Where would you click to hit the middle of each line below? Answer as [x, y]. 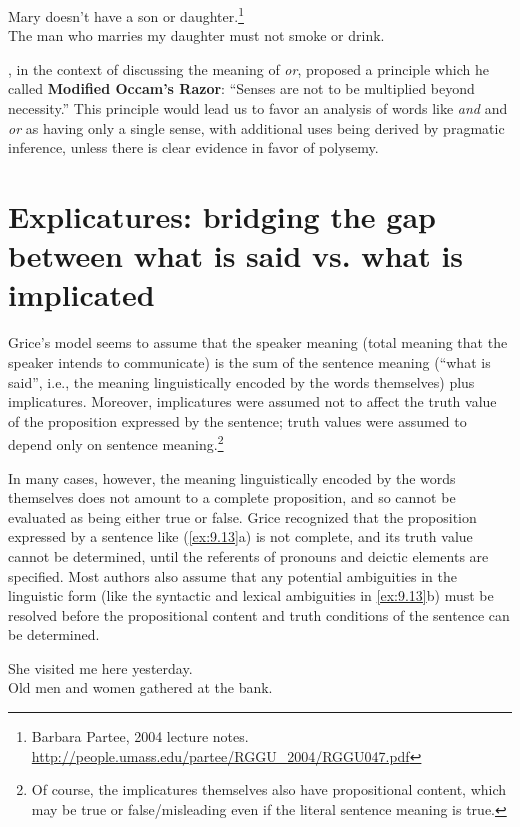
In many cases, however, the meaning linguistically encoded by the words [232, 477]
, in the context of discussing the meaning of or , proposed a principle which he [248, 68]
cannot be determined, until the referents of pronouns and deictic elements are [248, 555]
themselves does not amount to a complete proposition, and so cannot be [232, 497]
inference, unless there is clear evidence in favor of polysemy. [193, 147]
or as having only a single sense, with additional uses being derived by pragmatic [256, 127]
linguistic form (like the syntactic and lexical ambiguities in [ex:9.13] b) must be [251, 595]
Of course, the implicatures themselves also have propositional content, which [269, 789]
